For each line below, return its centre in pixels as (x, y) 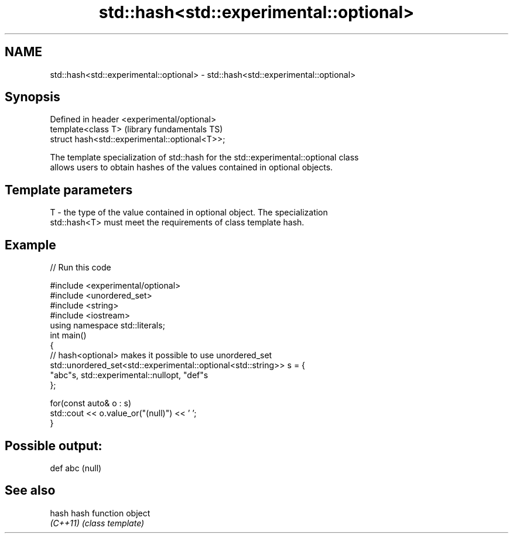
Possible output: (54, 446)
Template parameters (69, 190)
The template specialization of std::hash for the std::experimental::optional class (204, 157)
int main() (68, 335)
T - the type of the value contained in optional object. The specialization (189, 213)
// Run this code (81, 268)
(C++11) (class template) (97, 523)
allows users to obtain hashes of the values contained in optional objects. (191, 167)
